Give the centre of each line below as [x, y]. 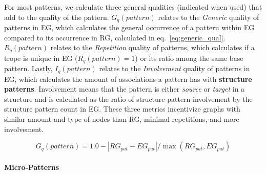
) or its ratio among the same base [189, 58]
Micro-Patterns [32, 167]
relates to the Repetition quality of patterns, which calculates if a [152, 47]
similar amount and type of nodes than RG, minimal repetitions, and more [122, 118]
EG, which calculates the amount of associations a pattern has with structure [128, 79]
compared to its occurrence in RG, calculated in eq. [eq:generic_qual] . [115, 37]
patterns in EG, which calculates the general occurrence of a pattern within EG [129, 27]
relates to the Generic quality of [209, 17]
